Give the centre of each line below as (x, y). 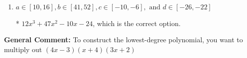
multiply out (23, 49)
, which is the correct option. (137, 23)
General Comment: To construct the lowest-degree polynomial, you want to (123, 40)
